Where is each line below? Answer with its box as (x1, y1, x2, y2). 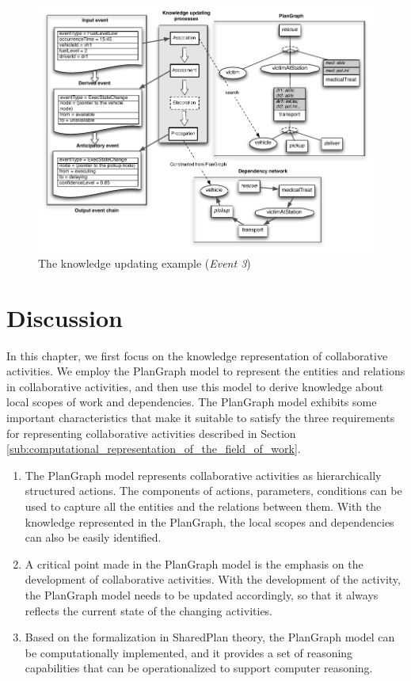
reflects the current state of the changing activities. (25, 602, 273, 618)
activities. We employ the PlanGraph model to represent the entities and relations (6, 363, 405, 379)
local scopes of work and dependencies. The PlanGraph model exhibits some (6, 394, 377, 410)
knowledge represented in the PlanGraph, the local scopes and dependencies (25, 513, 394, 530)
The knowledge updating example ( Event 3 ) (38, 254, 251, 271)
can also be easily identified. (25, 529, 162, 546)
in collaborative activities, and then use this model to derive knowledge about (6, 378, 384, 394)
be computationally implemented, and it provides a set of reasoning (25, 644, 353, 660)
